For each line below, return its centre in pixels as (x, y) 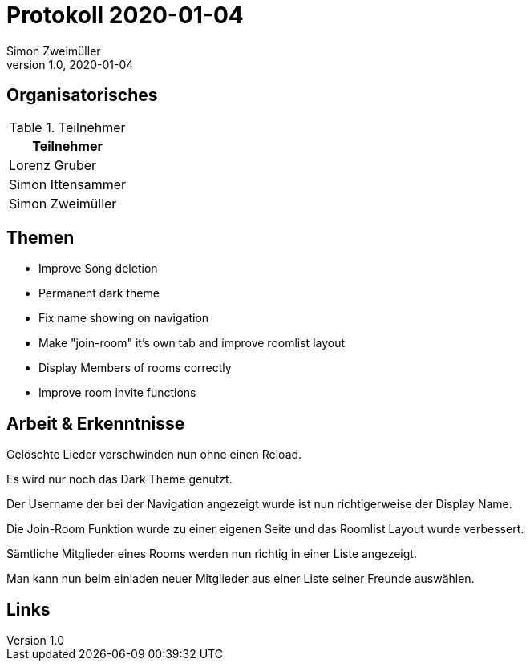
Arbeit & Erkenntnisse (96, 423)
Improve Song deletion (98, 269)
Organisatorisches (82, 95)
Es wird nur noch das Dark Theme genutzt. (119, 479)
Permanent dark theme (99, 293)
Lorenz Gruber (53, 165)
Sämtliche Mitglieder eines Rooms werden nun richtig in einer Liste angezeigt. (212, 554)
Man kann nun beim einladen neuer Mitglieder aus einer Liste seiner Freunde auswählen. (241, 579)
